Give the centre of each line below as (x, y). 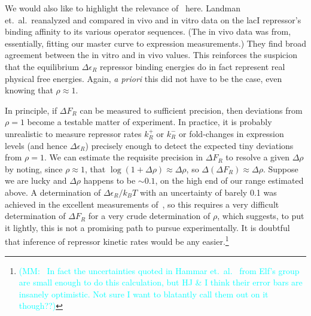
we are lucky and (36, 180)
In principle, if (31, 110)
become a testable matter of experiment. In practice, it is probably (150, 122)
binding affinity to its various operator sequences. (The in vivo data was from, (148, 31)
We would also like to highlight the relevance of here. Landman (123, 8)
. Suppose (280, 168)
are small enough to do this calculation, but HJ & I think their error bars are (161, 282)
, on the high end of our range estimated (229, 180)
